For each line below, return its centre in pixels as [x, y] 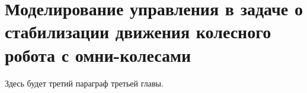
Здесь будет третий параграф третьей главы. [84, 83]
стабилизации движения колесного [138, 31]
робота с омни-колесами [98, 54]
